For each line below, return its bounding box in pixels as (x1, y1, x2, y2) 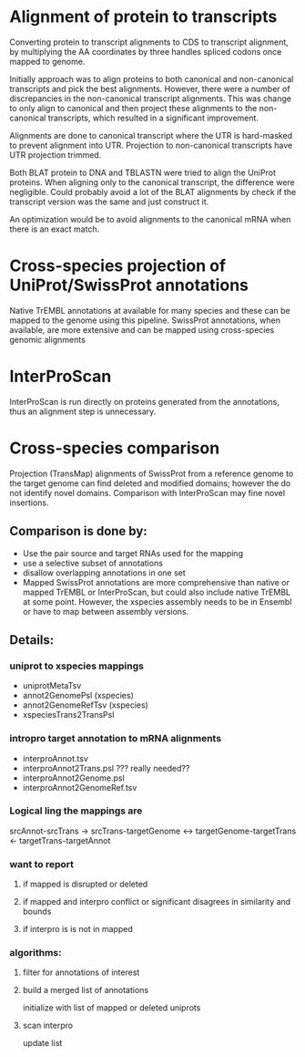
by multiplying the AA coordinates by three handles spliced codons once (9, 46, 282, 57)
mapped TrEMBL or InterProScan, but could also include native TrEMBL (22, 586, 291, 597)
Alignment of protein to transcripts (9, 6, 278, 27)
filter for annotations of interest (22, 967, 140, 978)
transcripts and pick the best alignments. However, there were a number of (9, 83, 290, 94)
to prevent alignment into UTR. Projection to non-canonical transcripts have (9, 140, 293, 150)
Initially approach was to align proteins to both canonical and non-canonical (9, 73, 294, 84)
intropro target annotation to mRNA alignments (9, 732, 221, 745)
